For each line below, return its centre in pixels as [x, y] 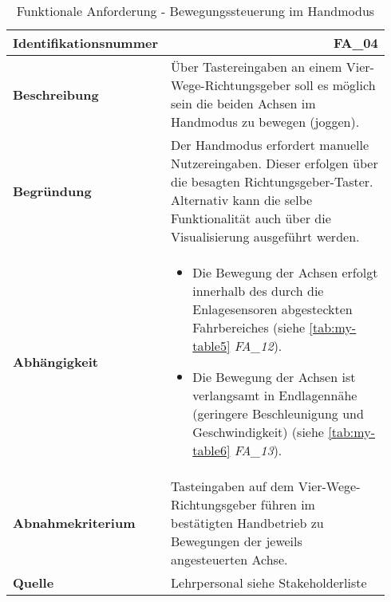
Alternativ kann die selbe [242, 200]
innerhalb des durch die [258, 291]
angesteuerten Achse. [229, 559]
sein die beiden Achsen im [243, 103]
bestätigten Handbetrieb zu [247, 523]
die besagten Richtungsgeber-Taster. [272, 181]
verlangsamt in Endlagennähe [275, 395]
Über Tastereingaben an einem [257, 67]
